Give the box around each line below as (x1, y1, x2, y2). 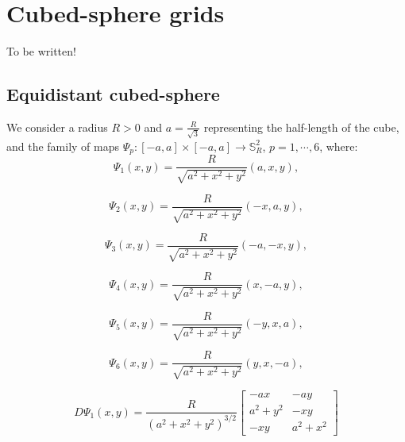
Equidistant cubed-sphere (6, 82, 220, 106)
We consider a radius (6, 118, 108, 135)
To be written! (6, 43, 76, 60)
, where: (319, 137, 358, 154)
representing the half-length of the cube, (203, 118, 399, 135)
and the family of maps (6, 137, 120, 154)
